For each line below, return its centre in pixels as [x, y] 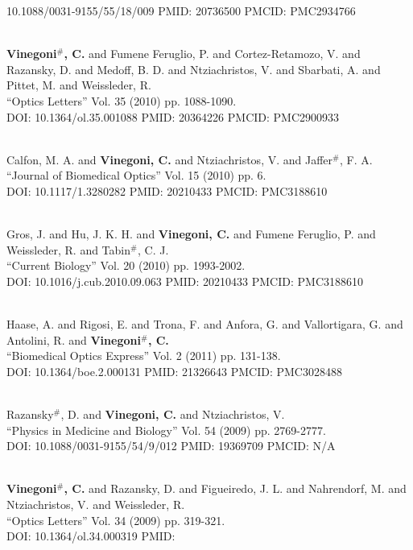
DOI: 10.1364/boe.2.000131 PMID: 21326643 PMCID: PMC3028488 [174, 371]
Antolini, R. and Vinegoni [74, 339]
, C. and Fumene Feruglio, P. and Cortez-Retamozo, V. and [212, 54]
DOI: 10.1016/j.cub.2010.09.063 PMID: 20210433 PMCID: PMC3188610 [185, 281]
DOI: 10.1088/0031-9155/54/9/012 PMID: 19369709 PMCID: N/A [171, 446]
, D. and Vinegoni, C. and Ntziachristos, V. [173, 414]
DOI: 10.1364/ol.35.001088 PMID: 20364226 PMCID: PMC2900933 [173, 116]
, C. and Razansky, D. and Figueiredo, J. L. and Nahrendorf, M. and [235, 488]
